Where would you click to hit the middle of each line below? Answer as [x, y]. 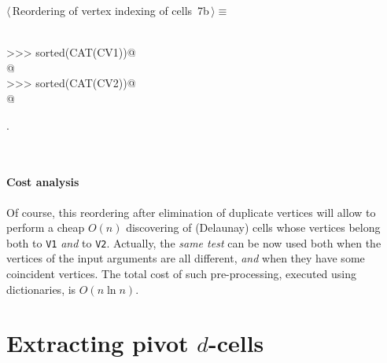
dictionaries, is [41, 289]
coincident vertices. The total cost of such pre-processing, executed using [182, 273]
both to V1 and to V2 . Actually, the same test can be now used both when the [194, 242]
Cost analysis [43, 182]
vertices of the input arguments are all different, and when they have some [186, 258]
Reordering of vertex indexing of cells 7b [111, 10]
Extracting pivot [98, 343]
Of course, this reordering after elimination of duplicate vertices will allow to [191, 212]
